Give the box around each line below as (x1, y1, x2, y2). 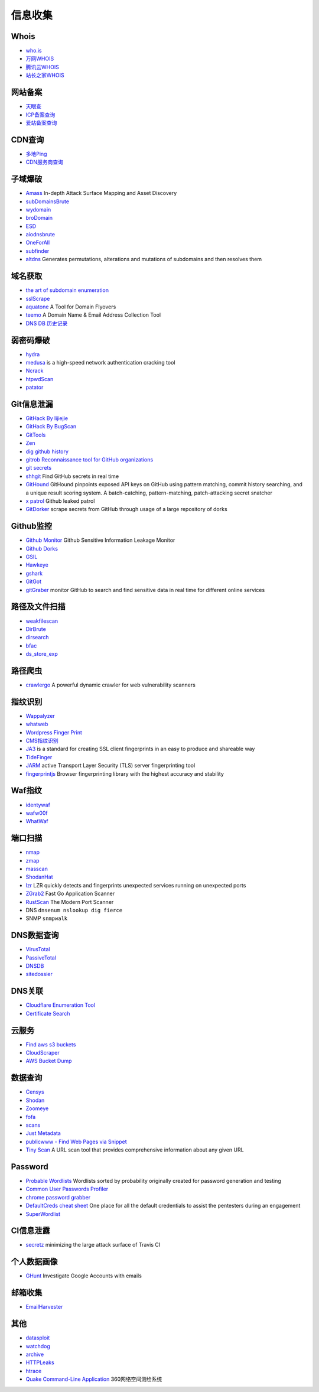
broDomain (25, 214, 53, 222)
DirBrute (25, 625, 47, 632)
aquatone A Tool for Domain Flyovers (25, 303, 116, 310)
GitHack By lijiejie (25, 415, 68, 422)
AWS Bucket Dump (25, 1058, 72, 1065)
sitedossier (25, 971, 53, 978)
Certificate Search (25, 1010, 70, 1017)
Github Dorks (25, 545, 58, 552)
